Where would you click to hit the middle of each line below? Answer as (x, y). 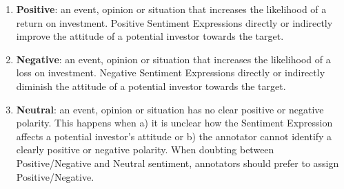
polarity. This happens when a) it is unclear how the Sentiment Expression (174, 123)
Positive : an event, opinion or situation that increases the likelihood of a (171, 9)
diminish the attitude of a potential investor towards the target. (151, 86)
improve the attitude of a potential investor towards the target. (150, 36)
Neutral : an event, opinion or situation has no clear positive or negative (170, 109)
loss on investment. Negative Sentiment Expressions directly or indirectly (171, 73)
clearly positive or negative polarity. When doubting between (145, 149)
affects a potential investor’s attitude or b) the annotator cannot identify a (174, 136)
